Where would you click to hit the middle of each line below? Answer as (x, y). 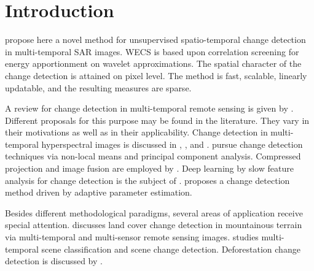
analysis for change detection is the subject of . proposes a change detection (147, 180)
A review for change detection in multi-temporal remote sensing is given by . (149, 108)
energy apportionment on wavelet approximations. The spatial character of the (153, 63)
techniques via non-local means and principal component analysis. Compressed (153, 156)
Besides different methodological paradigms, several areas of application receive (154, 212)
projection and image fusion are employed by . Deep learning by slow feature (149, 168)
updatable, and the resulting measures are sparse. (98, 87)
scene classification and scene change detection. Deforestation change (171, 249)
